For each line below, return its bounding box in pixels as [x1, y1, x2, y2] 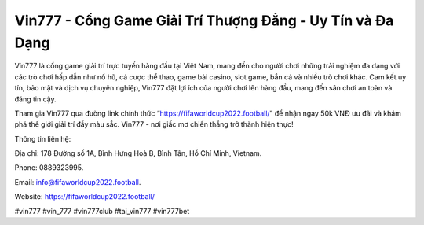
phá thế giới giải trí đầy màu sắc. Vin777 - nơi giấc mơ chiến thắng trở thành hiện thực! [14, 120, 294, 129]
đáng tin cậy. [14, 94, 57, 104]
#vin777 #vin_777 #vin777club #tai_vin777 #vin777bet [14, 206, 190, 216]
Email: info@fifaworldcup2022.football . [14, 177, 141, 186]
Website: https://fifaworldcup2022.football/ [14, 192, 155, 201]
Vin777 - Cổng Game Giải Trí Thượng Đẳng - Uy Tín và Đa [14, 12, 394, 29]
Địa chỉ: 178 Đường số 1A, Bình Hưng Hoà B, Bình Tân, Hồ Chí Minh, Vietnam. [14, 149, 262, 158]
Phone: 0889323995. [14, 163, 84, 172]
